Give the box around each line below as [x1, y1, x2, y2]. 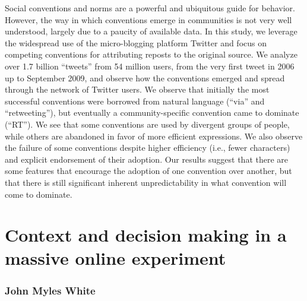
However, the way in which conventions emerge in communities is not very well [5, 13, 292, 26]
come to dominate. [5, 188, 72, 200]
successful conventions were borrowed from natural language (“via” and [5, 94, 265, 107]
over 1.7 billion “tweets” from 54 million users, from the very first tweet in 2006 [5, 59, 295, 72]
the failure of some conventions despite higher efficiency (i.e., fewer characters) [5, 141, 290, 154]
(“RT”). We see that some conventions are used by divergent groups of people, [5, 118, 290, 130]
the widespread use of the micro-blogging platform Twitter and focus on [5, 36, 267, 49]
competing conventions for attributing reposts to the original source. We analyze [5, 48, 297, 61]
